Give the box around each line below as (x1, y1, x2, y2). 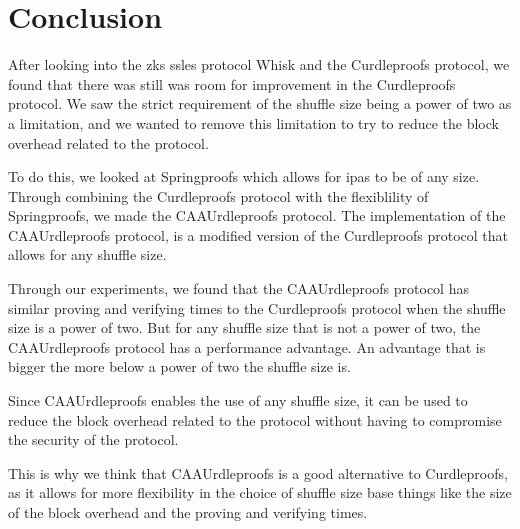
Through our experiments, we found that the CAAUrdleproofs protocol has (8, 278, 469, 299)
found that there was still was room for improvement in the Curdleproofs (8, 73, 456, 94)
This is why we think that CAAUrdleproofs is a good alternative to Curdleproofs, (8, 462, 508, 483)
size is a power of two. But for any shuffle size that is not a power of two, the (8, 317, 481, 338)
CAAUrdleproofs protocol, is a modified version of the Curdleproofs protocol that (8, 224, 508, 245)
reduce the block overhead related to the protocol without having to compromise (8, 409, 502, 430)
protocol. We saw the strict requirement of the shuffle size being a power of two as (8, 93, 512, 114)
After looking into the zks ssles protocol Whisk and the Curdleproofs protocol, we (8, 54, 510, 75)
